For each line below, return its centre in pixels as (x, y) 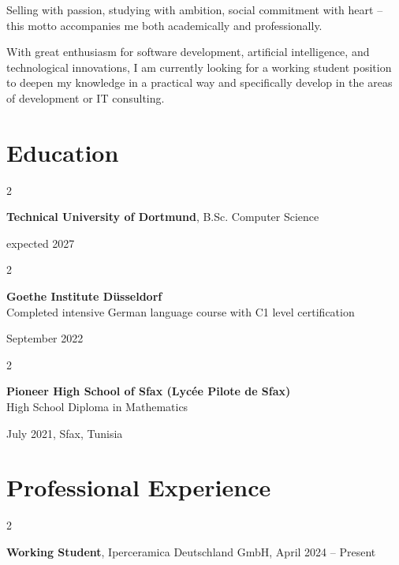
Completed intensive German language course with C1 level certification (181, 311)
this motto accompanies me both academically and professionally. (164, 25)
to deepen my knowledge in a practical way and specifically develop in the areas (199, 82)
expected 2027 (41, 243)
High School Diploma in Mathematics (97, 407)
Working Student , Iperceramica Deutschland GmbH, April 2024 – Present (191, 551)
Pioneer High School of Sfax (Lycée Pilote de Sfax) (149, 391)
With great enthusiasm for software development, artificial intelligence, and (188, 52)
